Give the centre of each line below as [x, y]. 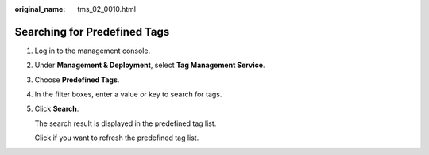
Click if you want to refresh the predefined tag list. [117, 138]
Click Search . [57, 109]
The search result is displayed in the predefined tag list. [126, 123]
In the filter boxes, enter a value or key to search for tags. [128, 94]
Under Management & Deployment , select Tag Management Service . [150, 65]
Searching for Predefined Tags [92, 32]
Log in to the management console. [93, 51]
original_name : [40, 9]
